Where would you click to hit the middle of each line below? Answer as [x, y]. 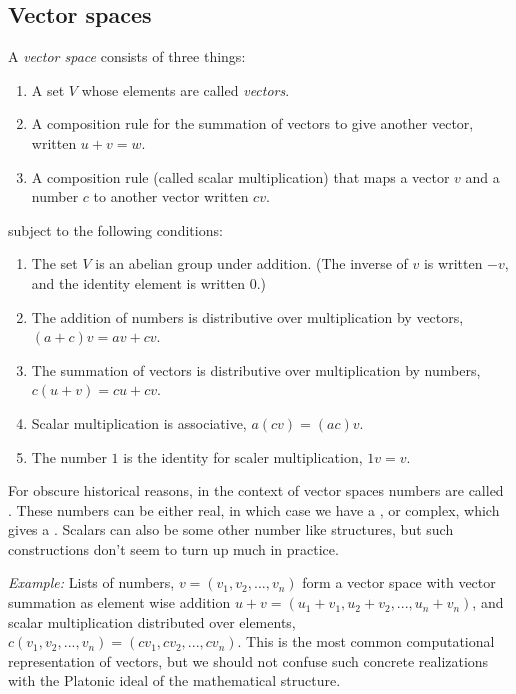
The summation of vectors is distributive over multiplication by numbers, [256, 369]
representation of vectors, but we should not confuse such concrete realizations [248, 660]
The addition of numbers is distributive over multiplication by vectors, [247, 316]
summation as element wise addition [119, 602]
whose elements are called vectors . [185, 89]
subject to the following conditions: [115, 229]
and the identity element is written [138, 282]
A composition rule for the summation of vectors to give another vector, [252, 123]
